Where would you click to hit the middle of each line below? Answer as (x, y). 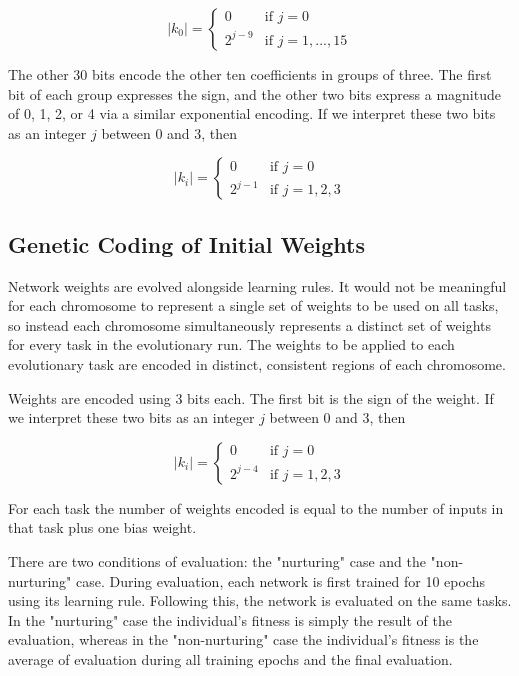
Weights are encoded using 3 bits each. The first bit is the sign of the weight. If (251, 397)
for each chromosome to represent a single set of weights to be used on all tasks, (253, 305)
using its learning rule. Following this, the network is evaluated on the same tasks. (260, 600)
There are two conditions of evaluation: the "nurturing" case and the (217, 560)
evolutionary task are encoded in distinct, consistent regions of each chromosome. (257, 363)
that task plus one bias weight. (102, 527)
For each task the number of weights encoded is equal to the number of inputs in (256, 507)
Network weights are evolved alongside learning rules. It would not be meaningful (257, 285)
